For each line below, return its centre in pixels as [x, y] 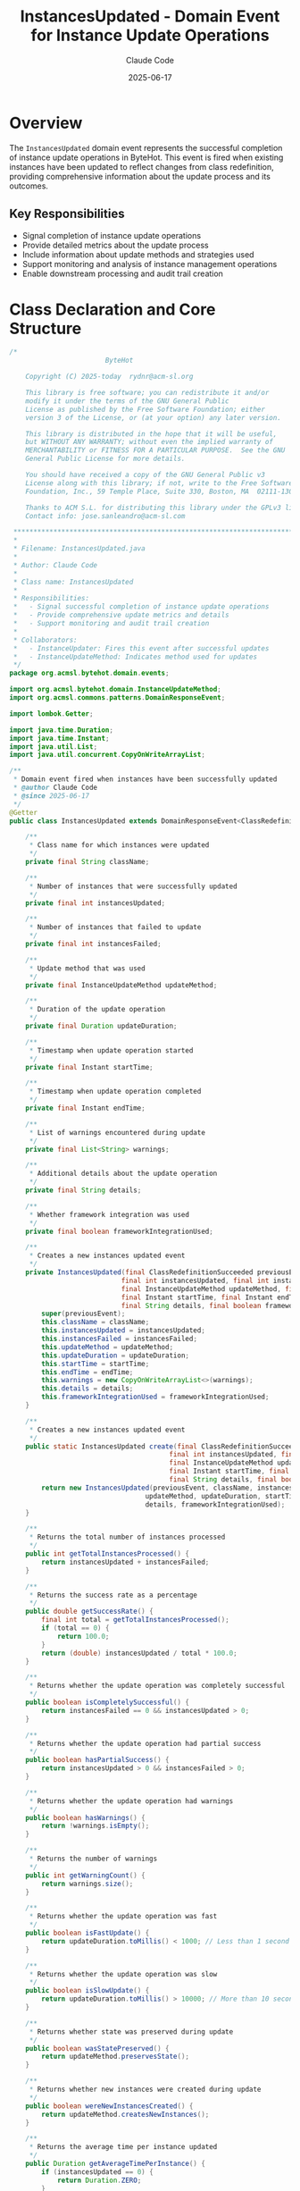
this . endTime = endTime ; [87, 1372]
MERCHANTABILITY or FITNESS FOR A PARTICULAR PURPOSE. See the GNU [155, 450]
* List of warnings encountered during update [117, 1132]
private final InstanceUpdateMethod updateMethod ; [121, 985]
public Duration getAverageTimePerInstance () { [115, 2164]
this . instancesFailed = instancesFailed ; [120, 1339]
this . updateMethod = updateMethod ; [108, 1347]
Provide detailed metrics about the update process [116, 245]
